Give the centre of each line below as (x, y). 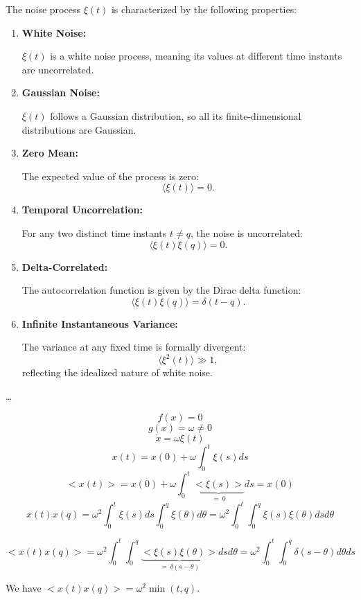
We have (24, 588)
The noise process (43, 9)
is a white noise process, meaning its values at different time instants (196, 56)
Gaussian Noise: (61, 92)
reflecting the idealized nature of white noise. (117, 372)
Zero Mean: (50, 153)
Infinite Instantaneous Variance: (100, 323)
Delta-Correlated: (65, 266)
